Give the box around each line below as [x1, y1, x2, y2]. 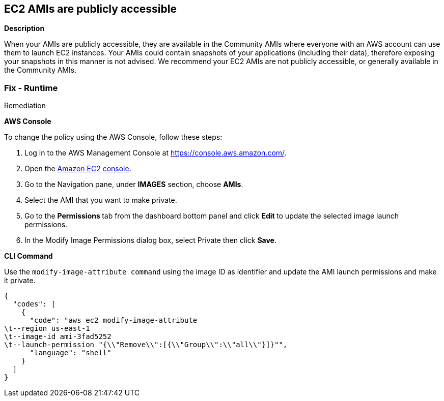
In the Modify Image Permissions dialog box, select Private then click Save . [24, 236, 277, 245]
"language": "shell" [30, 349, 112, 357]
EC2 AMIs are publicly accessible [4, 3, 177, 15]
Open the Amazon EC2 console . [24, 164, 131, 173]
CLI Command [4, 252, 53, 261]
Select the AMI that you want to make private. [24, 196, 177, 205]
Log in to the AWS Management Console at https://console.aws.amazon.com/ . [24, 148, 287, 158]
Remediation [4, 101, 46, 110]
